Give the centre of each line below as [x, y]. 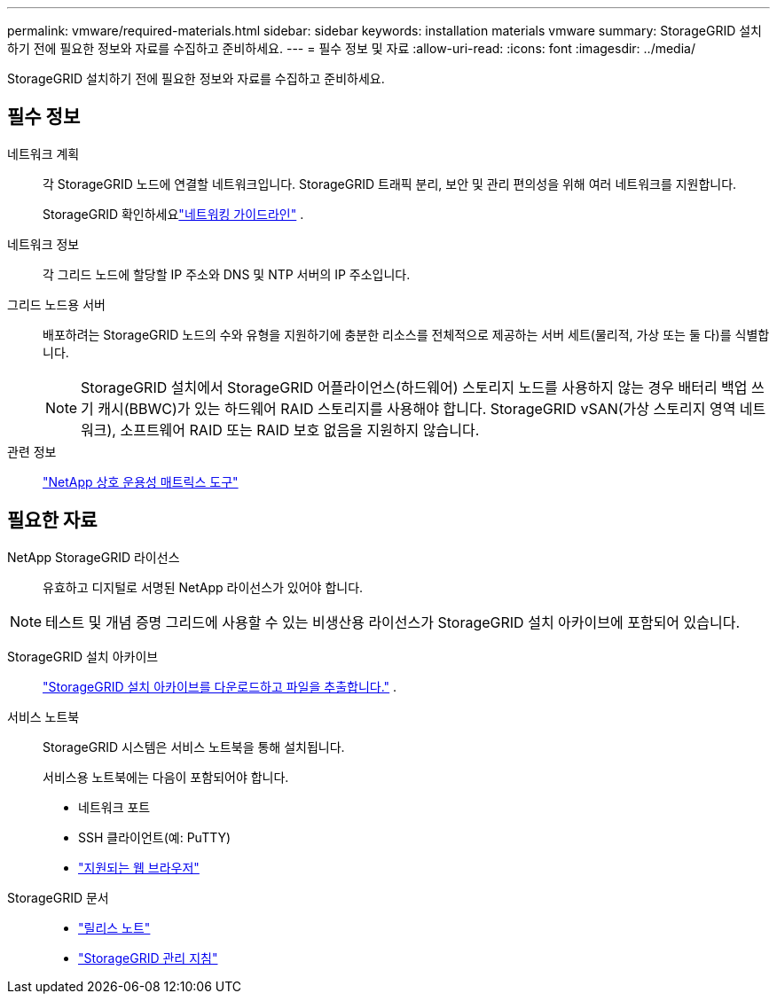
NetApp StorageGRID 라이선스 [94, 557]
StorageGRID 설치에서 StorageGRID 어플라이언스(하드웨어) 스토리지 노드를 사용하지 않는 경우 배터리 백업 [414, 387]
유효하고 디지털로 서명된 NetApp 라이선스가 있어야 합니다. [203, 587]
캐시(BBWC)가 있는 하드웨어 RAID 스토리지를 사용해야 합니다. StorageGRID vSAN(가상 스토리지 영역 [417, 408]
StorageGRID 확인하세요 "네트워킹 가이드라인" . [173, 214]
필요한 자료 [52, 520]
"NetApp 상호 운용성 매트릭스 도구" [141, 481]
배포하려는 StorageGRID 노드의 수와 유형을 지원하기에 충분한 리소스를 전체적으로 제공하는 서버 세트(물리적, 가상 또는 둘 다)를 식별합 [406, 334]
